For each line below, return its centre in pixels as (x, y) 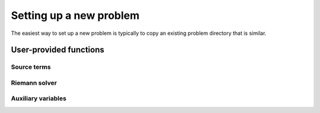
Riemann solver (34, 83)
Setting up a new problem (75, 15)
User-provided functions (58, 50)
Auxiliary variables (39, 99)
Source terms (31, 67)
